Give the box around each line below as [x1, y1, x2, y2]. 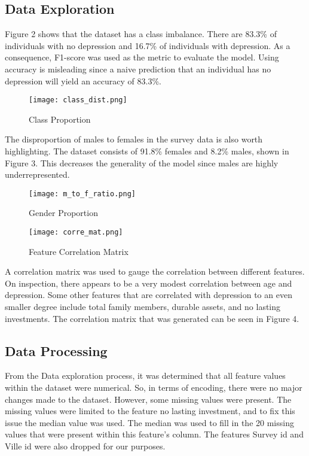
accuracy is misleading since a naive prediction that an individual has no [5, 62, 271, 75]
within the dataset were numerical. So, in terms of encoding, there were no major [5, 381, 302, 394]
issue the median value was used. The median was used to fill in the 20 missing [5, 416, 294, 428]
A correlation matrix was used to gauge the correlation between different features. [5, 265, 305, 278]
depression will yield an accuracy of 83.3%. [5, 74, 161, 87]
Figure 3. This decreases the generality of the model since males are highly [5, 156, 279, 169]
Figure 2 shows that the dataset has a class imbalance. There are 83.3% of [5, 28, 277, 40]
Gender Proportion [29, 206, 98, 219]
